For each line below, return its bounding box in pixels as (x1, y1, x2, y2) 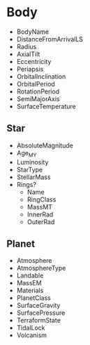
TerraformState (16, 316, 61, 325)
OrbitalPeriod (16, 79, 55, 88)
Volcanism (16, 331, 47, 339)
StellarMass (16, 173, 51, 181)
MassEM (16, 279, 43, 287)
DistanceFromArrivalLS (16, 34, 84, 43)
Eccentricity (16, 57, 52, 65)
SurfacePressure (16, 308, 66, 317)
